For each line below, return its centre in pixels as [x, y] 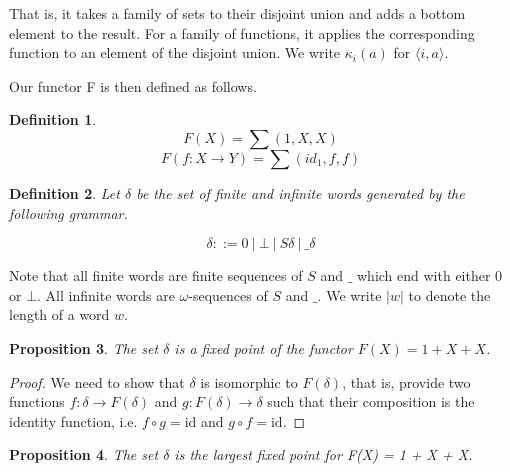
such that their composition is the [371, 401]
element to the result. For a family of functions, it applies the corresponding [242, 32]
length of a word [59, 314]
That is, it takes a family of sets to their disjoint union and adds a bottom [237, 13]
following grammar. [68, 212]
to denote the [449, 294]
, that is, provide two [406, 381]
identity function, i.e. [73, 420]
